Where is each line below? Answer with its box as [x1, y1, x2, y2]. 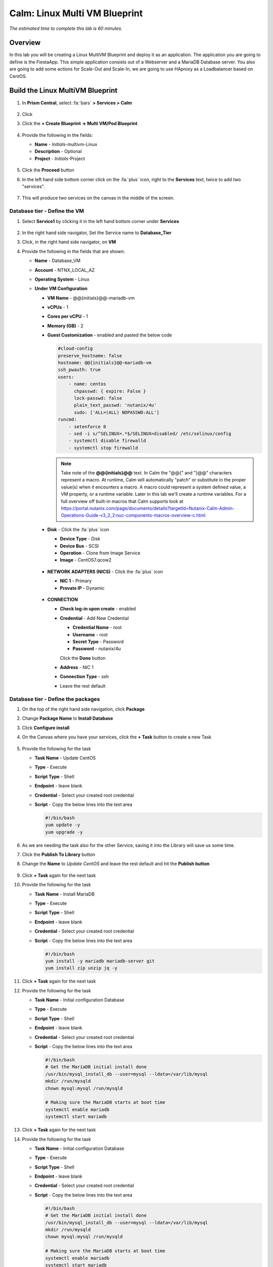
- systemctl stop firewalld [68, 445, 139, 451]
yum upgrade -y [45, 829, 83, 835]
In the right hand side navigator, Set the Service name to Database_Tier [22, 230, 172, 236]
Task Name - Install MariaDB [34, 891, 95, 897]
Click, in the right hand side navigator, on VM [22, 239, 116, 245]
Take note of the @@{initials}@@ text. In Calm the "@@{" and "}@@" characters [61, 470, 232, 476]
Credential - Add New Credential [60, 615, 129, 621]
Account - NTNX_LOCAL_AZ [34, 267, 95, 273]
